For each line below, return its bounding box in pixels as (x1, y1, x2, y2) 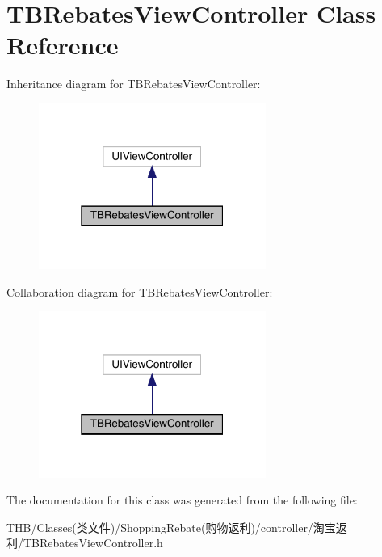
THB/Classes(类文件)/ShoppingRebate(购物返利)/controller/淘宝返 (6, 518, 347, 535)
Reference (6, 28, 119, 61)
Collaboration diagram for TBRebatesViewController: (6, 283, 273, 300)
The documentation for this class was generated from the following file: (6, 492, 358, 508)
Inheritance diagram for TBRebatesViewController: (6, 75, 261, 92)
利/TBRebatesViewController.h (6, 534, 163, 551)
